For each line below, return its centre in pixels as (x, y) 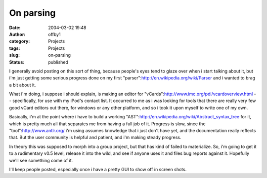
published (58, 62)
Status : (17, 62)
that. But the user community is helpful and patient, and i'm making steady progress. (95, 138)
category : (20, 41)
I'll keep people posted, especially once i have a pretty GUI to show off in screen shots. (98, 169)
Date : (15, 28)
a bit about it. (22, 85)
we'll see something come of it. (41, 160)
